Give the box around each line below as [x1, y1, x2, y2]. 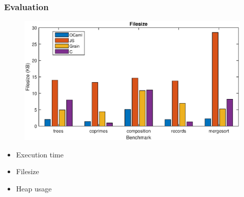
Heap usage [16, 183, 52, 193]
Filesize [16, 166, 39, 177]
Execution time [16, 149, 64, 159]
